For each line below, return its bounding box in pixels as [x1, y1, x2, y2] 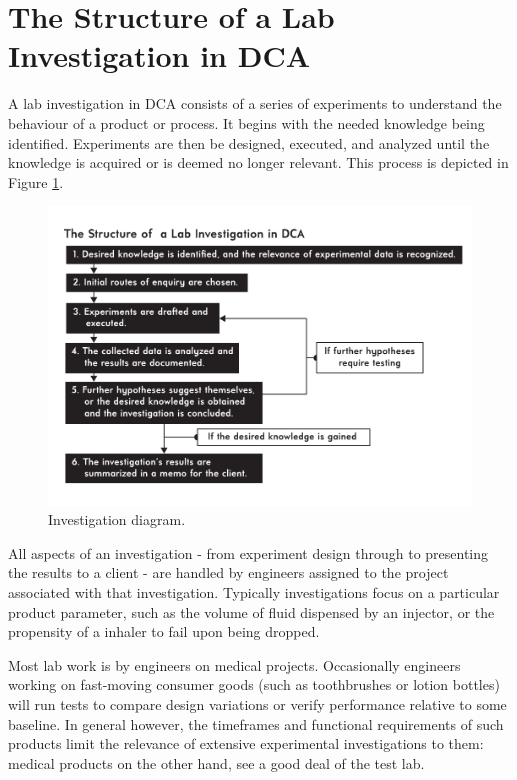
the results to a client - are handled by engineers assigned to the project [8, 562, 449, 583]
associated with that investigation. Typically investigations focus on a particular [8, 582, 500, 603]
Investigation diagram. [48, 509, 186, 530]
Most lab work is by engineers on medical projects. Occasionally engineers [8, 654, 461, 675]
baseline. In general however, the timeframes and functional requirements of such [8, 713, 504, 734]
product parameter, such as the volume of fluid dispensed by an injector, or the [8, 601, 495, 622]
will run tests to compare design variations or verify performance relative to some [8, 694, 507, 715]
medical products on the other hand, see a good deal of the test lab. [8, 752, 425, 773]
